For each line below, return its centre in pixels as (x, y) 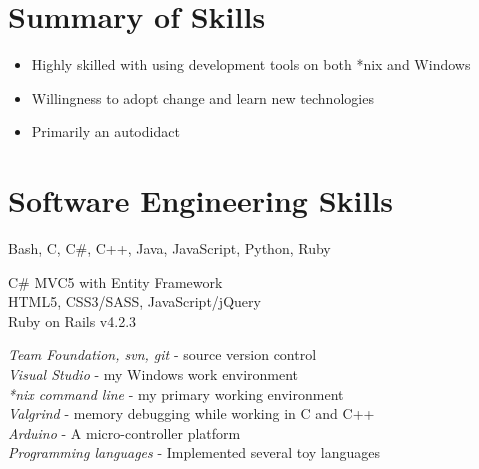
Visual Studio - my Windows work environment (153, 374)
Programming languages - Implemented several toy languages (194, 452)
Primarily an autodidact (105, 131)
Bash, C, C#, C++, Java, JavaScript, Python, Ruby (169, 248)
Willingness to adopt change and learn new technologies (202, 97)
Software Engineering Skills (201, 200)
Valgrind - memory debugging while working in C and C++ (191, 413)
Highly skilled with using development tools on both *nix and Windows (251, 64)
